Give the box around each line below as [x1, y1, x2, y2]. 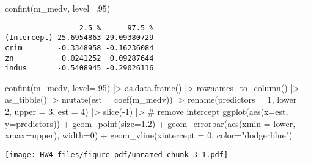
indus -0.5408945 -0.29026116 [5, 64, 154, 73]
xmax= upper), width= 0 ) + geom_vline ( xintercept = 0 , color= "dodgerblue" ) [5, 129, 293, 142]
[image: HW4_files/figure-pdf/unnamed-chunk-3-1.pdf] [5, 150, 229, 159]
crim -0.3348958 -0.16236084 [5, 43, 154, 52]
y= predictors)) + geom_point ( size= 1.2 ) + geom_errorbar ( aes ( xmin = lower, [5, 117, 296, 129]
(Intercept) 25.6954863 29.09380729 [5, 33, 154, 43]
